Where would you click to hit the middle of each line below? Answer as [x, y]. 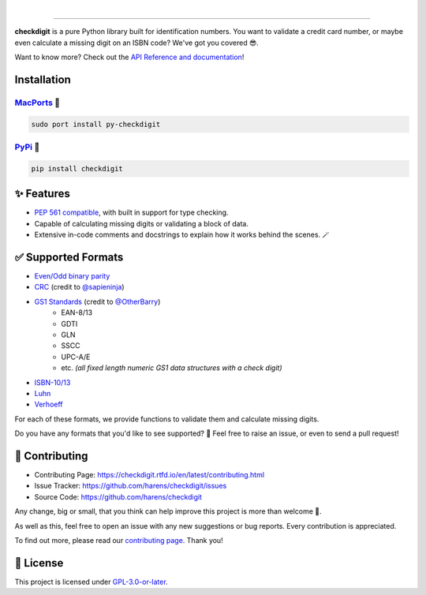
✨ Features [42, 194]
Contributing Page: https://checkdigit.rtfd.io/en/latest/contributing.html [149, 475]
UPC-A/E [76, 357]
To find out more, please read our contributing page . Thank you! [119, 540]
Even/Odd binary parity [72, 276]
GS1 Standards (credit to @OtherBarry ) [97, 301]
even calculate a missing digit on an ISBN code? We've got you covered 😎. [137, 43]
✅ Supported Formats [69, 257]
